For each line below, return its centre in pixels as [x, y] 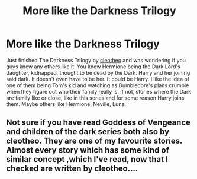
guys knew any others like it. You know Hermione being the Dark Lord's [93, 67]
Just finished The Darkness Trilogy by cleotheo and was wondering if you [96, 60]
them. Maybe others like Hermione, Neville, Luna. [66, 104]
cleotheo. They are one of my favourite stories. [94, 141]
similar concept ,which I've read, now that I [87, 159]
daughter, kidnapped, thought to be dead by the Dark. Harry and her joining [98, 72]
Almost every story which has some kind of [88, 150]
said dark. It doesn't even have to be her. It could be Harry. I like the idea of [98, 79]
